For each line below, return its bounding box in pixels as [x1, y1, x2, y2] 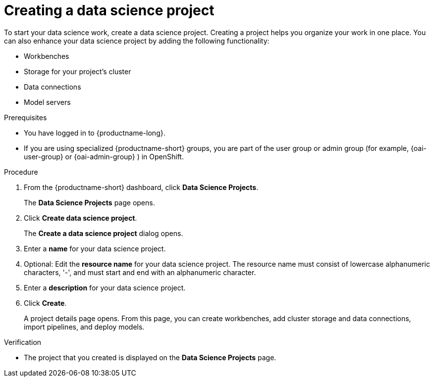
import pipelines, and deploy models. [24, 322, 145, 331]
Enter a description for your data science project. [24, 283, 186, 292]
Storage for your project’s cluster [24, 67, 131, 76]
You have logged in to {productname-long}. [24, 128, 165, 137]
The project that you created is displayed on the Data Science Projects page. [24, 353, 276, 362]
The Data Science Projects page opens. [24, 198, 155, 207]
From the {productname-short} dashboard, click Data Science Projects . [24, 183, 259, 191]
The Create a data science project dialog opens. [24, 229, 183, 238]
